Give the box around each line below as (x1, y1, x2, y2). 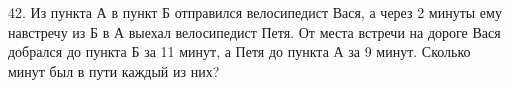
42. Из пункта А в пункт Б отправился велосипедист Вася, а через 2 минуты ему (8, 2, 502, 22)
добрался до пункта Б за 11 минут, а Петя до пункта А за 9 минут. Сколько (8, 41, 471, 62)
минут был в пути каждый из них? (8, 60, 220, 81)
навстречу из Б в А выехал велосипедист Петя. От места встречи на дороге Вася (8, 21, 501, 42)
